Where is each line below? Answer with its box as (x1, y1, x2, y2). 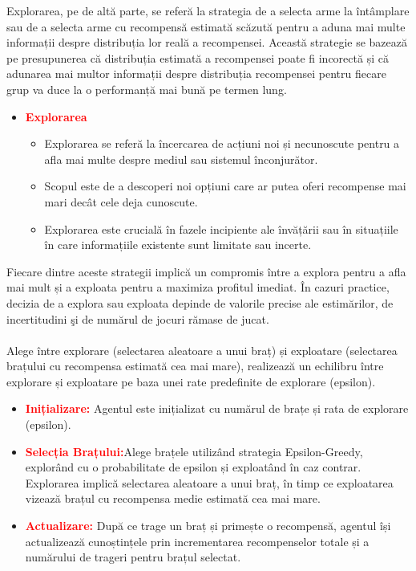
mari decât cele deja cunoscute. (44, 193, 198, 210)
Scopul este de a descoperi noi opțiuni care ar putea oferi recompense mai (44, 177, 406, 194)
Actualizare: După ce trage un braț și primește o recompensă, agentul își (25, 517, 391, 534)
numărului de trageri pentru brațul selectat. (25, 549, 241, 565)
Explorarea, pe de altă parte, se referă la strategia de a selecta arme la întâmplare (6, 2, 410, 18)
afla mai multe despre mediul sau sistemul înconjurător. (44, 150, 318, 167)
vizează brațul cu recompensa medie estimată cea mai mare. (25, 490, 321, 507)
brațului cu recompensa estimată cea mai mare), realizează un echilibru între (6, 357, 384, 374)
